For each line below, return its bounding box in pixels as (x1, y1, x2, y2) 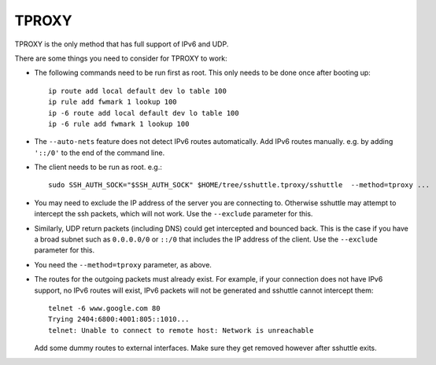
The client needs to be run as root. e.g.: (34, 162, 163, 172)
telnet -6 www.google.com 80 (48, 304, 161, 312)
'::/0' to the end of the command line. (34, 148, 165, 157)
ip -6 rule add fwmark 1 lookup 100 (48, 119, 190, 128)
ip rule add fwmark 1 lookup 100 (48, 98, 177, 106)
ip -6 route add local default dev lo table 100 (48, 109, 239, 117)
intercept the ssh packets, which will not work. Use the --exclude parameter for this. (34, 209, 313, 219)
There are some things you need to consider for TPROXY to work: (14, 53, 227, 63)
